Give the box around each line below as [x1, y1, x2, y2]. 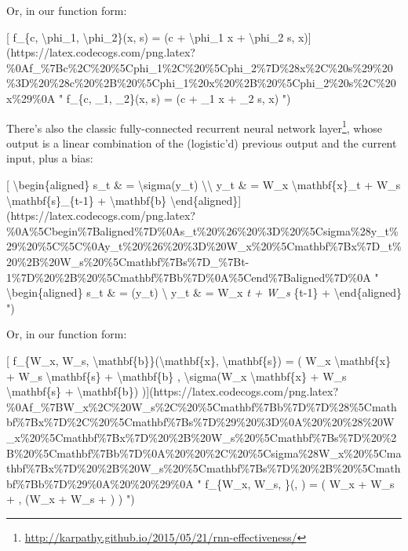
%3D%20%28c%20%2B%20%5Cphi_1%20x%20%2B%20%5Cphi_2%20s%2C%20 [6, 75, 396, 91]
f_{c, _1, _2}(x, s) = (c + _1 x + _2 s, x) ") [66, 89, 291, 106]
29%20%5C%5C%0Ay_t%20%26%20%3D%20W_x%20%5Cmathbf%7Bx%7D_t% [6, 238, 402, 254]
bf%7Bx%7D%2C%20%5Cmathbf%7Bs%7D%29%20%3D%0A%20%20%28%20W [6, 414, 395, 430]
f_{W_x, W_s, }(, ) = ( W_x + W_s [205, 475, 395, 491]
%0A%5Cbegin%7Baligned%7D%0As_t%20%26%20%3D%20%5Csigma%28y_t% [6, 222, 399, 239]
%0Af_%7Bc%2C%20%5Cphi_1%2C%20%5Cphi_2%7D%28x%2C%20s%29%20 [6, 59, 393, 75]
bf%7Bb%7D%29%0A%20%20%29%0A [6, 475, 194, 491]
